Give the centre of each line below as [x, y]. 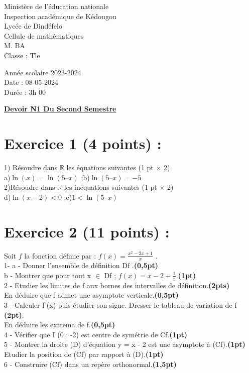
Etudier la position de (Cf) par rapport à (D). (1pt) [84, 354]
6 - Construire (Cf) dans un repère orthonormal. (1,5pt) [90, 364]
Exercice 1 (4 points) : [83, 143]
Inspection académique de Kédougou [60, 16]
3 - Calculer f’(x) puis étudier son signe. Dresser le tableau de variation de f [120, 305]
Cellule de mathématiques [44, 35]
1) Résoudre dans [31, 167]
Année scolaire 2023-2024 [43, 72]
